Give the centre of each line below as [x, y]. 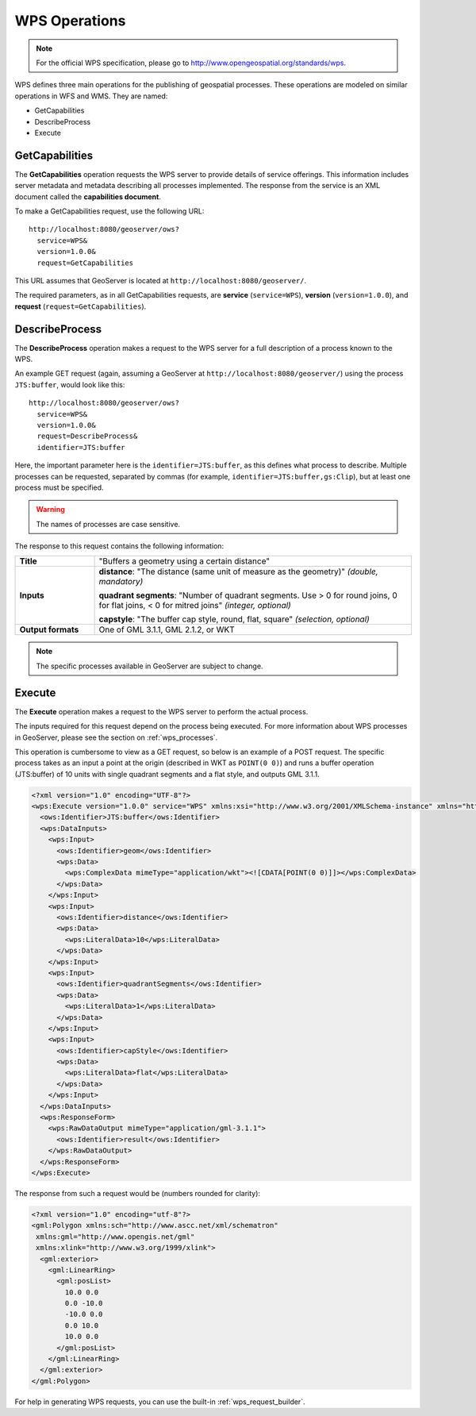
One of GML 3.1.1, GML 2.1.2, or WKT [167, 629]
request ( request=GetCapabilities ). [81, 306]
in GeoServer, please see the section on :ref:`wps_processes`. [116, 737]
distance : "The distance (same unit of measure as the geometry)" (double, [238, 571]
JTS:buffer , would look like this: [70, 384]
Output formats [49, 629]
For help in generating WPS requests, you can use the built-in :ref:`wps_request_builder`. [160, 1402]
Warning [50, 510]
